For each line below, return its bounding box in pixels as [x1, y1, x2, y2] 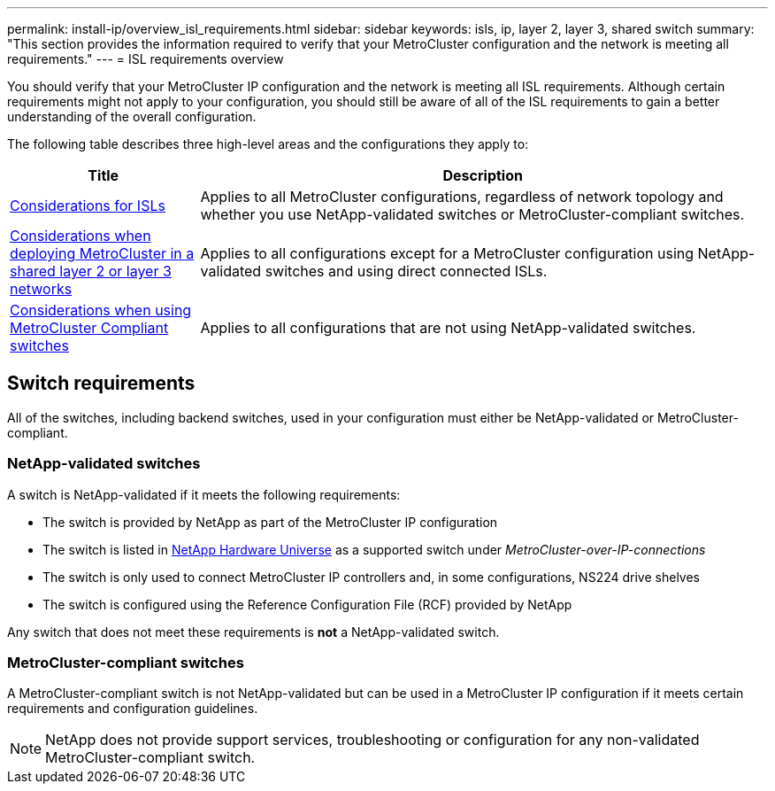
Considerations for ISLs [10, 197, 165, 214]
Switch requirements [7, 372, 196, 395]
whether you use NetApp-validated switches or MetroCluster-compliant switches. [200, 206, 745, 223]
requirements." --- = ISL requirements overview [7, 51, 284, 66]
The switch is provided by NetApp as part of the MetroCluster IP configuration [42, 514, 498, 530]
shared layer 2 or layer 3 [10, 262, 172, 280]
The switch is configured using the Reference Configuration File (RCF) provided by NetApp [42, 596, 572, 612]
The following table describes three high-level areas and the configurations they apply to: [7, 136, 529, 151]
